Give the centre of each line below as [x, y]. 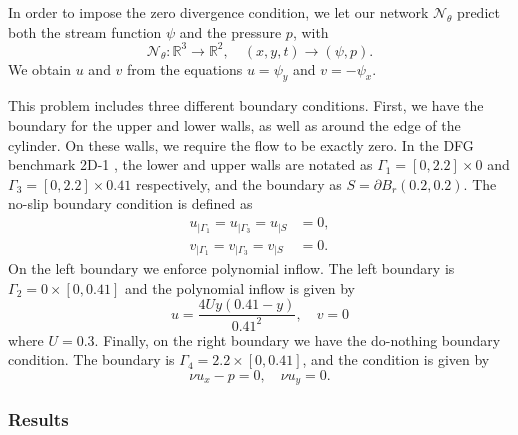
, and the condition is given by [396, 359]
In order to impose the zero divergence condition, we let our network [218, 12]
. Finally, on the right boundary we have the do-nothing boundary [297, 339]
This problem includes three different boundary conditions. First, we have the [246, 105]
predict [478, 12]
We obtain [40, 68]
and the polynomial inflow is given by [239, 287]
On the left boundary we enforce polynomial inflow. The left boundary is [231, 268]
